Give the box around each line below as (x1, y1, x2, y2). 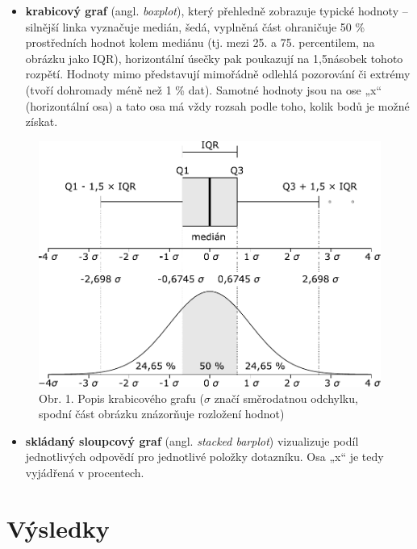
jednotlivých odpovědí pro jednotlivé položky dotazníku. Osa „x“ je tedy (25, 448, 384, 465)
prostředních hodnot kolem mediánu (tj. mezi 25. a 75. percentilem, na (25, 34, 375, 51)
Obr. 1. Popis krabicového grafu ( (39, 389, 204, 406)
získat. (25, 113, 58, 130)
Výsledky (6, 511, 110, 544)
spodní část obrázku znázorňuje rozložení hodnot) (39, 405, 285, 422)
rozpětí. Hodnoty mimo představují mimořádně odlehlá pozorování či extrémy (25, 65, 411, 82)
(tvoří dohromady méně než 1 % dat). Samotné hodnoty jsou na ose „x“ (25, 81, 382, 98)
